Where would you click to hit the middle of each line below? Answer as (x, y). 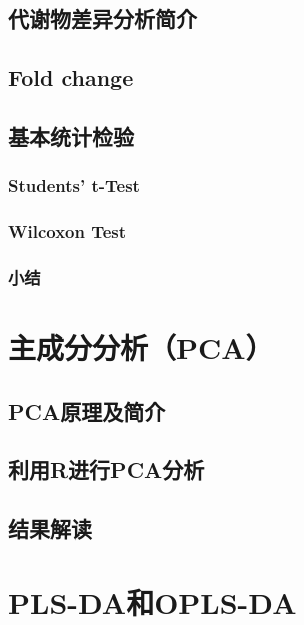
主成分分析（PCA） (141, 347)
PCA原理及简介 (87, 410)
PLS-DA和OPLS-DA (152, 601)
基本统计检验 (71, 135)
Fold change (71, 77)
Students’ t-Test (74, 185)
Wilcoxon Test (67, 231)
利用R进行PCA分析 (106, 469)
